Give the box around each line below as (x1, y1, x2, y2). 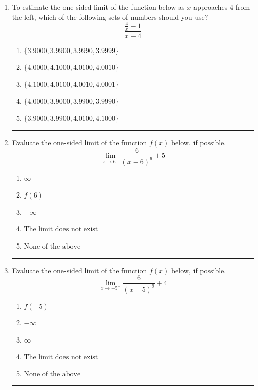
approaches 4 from (193, 2, 250, 12)
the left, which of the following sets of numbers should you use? (12, 11, 208, 22)
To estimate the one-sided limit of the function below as (12, 2, 185, 12)
